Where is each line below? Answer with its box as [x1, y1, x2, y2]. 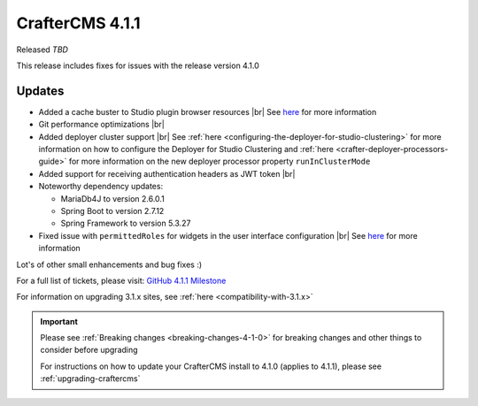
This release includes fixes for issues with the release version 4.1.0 [16, 60, 260, 71]
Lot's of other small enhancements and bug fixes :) [16, 259, 203, 270]
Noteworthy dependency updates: [38, 181, 164, 192]
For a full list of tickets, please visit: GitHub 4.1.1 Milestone [16, 275, 227, 286]
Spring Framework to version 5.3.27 [60, 218, 191, 229]
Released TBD [16, 44, 68, 55]
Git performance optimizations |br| [38, 119, 166, 130]
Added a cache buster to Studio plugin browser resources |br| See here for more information [38, 106, 377, 117]
